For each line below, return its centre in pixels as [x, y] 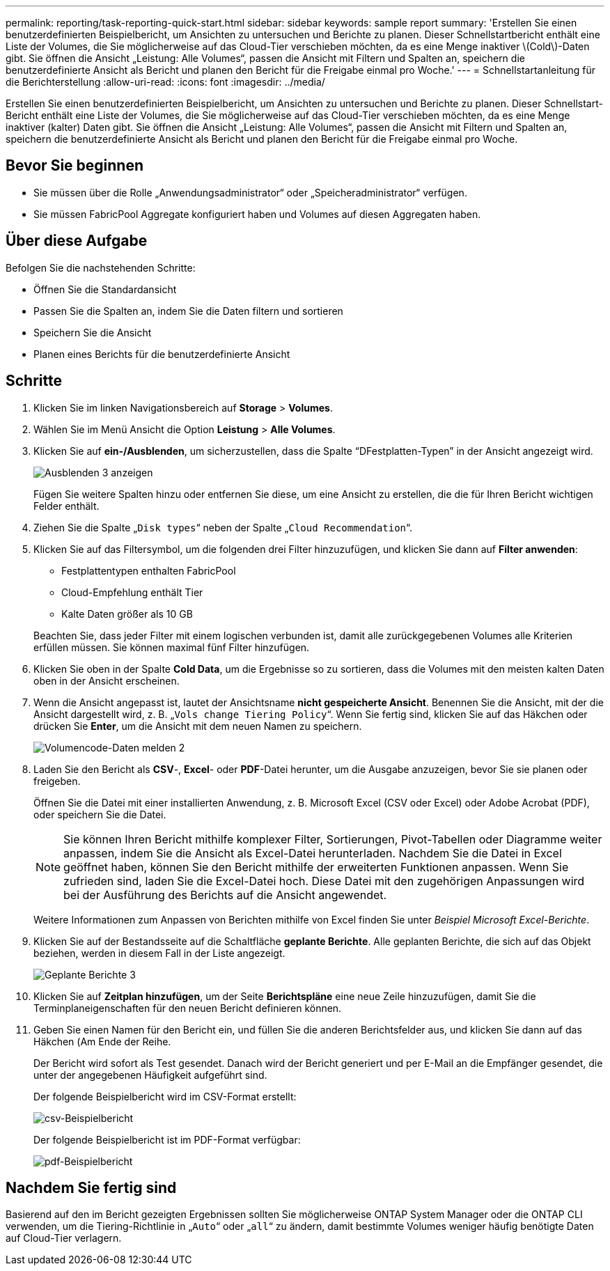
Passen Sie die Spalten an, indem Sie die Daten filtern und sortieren [188, 311]
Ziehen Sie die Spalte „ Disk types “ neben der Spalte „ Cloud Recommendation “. [223, 527]
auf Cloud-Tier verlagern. [64, 1238]
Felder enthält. [67, 506]
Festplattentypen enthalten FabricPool [149, 570]
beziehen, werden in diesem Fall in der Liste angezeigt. [159, 953]
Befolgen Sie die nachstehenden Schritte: [101, 267]
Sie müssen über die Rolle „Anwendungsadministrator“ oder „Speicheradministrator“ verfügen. [250, 192]
